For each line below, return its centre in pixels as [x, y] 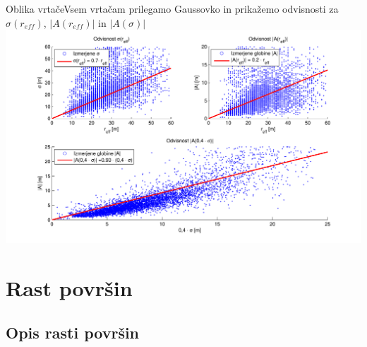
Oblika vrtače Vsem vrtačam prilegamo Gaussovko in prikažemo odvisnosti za [172, 8]
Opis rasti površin [73, 333]
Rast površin [69, 287]
